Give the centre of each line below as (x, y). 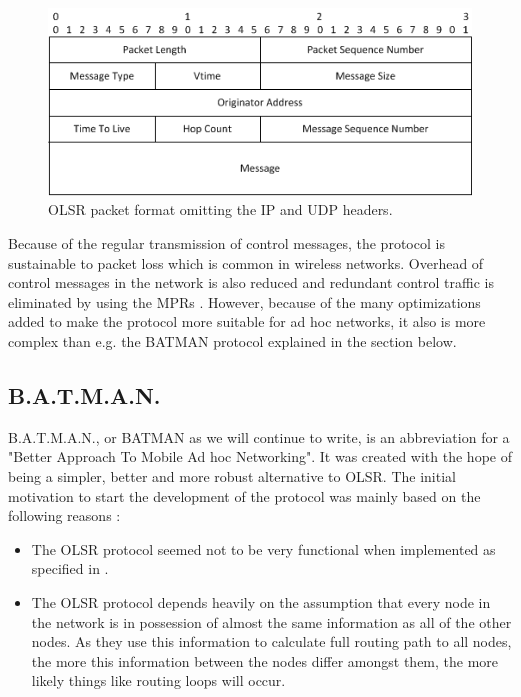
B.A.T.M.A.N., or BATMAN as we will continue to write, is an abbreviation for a (259, 436)
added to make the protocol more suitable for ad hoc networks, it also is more (247, 321)
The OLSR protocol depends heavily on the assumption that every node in (261, 601)
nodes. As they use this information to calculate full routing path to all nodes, (271, 641)
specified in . (70, 568)
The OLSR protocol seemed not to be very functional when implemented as (263, 548)
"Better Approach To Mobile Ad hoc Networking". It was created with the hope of (260, 456)
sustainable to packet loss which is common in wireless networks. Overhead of (246, 262)
